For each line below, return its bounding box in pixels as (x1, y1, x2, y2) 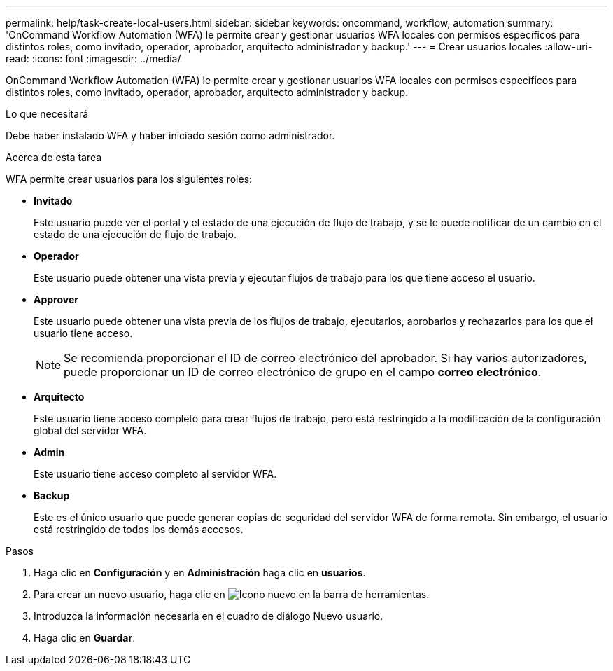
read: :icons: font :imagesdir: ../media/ (6, 53, 181, 64)
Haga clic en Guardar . (34, 632, 136, 644)
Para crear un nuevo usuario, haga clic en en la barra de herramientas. (34, 588, 430, 600)
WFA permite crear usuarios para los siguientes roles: (6, 173, 253, 185)
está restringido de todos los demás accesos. (34, 523, 244, 535)
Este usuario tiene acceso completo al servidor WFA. (34, 468, 277, 480)
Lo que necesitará (6, 108, 89, 120)
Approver (34, 293, 78, 305)
